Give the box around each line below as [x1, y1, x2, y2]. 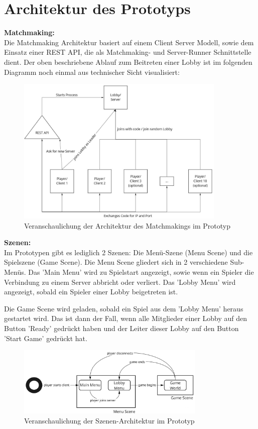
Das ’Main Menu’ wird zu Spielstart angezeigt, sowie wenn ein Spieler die [28, 267, 254, 277]
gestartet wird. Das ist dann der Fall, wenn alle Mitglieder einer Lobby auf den [4, 313, 247, 324]
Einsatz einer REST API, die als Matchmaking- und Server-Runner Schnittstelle [4, 47, 251, 57]
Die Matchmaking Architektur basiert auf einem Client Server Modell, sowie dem [4, 37, 254, 47]
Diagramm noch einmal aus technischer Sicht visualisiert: [4, 66, 180, 77]
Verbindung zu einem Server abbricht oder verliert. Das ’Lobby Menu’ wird [4, 276, 236, 287]
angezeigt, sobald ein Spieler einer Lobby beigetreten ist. [4, 286, 178, 297]
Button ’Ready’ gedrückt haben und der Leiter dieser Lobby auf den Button [4, 323, 239, 333]
